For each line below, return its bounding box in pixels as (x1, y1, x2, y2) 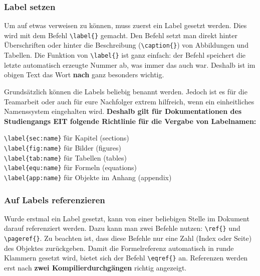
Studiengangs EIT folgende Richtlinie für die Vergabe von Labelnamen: (4, 115, 256, 126)
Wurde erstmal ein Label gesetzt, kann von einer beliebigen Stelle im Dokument (4, 213, 249, 223)
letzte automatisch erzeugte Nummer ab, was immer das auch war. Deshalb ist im (4, 59, 255, 70)
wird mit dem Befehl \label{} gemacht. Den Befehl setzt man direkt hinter (4, 30, 237, 40)
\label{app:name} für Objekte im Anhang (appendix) (4, 172, 172, 182)
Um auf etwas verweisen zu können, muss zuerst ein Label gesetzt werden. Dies (4, 20, 247, 31)
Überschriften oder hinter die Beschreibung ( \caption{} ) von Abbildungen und (4, 40, 248, 50)
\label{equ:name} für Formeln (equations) (4, 162, 137, 173)
